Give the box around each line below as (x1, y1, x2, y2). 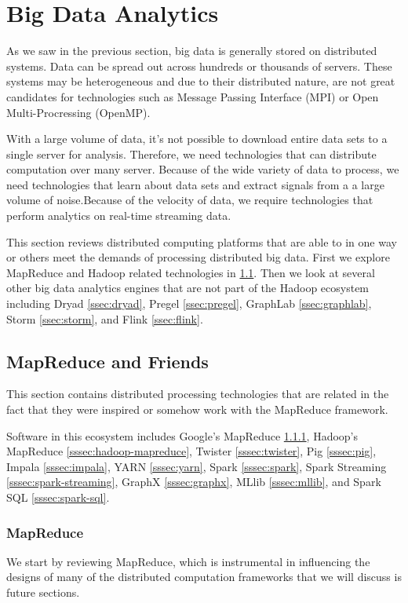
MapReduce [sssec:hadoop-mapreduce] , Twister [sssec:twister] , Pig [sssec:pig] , (6, 443, 377, 459)
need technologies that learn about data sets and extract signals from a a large (6, 176, 384, 192)
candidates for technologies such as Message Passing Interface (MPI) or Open (6, 88, 379, 104)
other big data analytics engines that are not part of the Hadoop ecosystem (6, 280, 370, 296)
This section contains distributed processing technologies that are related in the (6, 386, 389, 402)
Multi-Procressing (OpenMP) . (6, 104, 151, 120)
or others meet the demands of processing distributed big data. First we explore (6, 249, 390, 265)
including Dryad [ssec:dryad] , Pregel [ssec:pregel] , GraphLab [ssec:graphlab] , (6, 295, 372, 312)
